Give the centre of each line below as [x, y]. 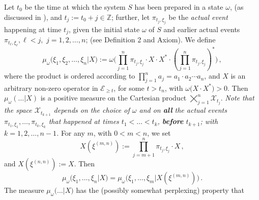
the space [18, 110]
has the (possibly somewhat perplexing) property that [160, 190]
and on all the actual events [183, 110]
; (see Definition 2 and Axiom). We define [151, 40]
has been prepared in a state [179, 7]
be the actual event [198, 17]
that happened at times [84, 121]
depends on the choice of [92, 110]
